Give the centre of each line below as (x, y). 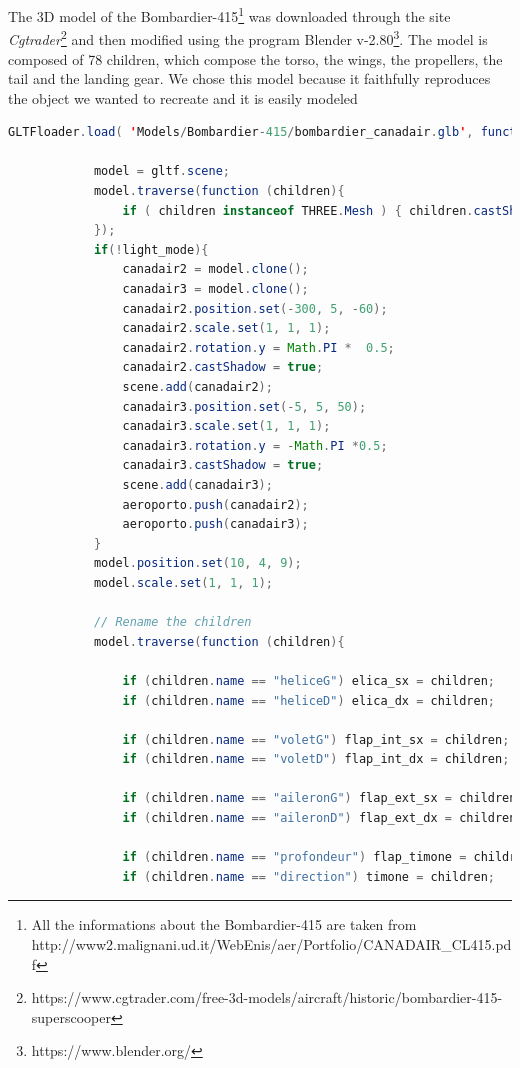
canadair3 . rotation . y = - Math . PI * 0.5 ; (255, 445)
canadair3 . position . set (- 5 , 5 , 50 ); (244, 406)
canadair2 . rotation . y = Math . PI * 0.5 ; (258, 347)
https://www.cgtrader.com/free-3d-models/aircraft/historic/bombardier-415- (267, 997)
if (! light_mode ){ (151, 249)
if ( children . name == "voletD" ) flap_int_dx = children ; (316, 759)
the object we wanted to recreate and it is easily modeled (183, 97)
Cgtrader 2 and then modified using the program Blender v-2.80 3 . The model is (248, 37)
